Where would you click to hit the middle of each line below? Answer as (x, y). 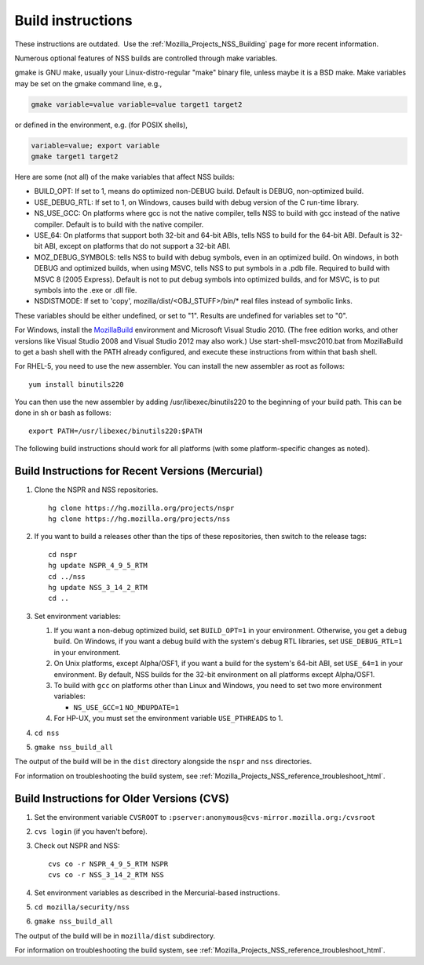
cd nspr (63, 554)
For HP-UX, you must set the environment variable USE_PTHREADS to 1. (168, 719)
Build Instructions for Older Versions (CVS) (122, 798)
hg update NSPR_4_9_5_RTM (98, 566)
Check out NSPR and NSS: (77, 846)
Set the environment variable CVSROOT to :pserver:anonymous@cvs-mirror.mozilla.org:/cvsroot (205, 817)
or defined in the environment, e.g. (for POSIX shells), (101, 125)
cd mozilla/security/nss (82, 907)
